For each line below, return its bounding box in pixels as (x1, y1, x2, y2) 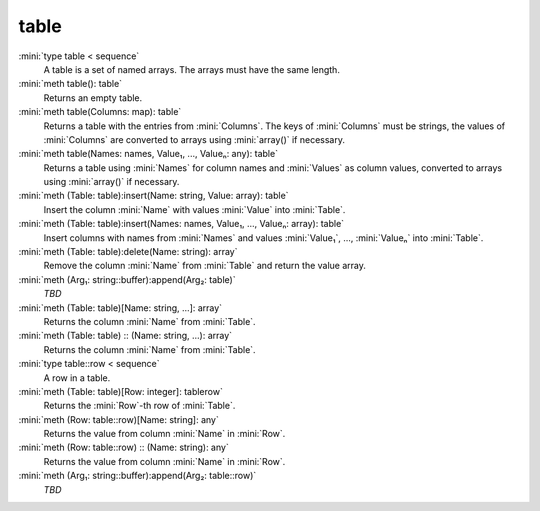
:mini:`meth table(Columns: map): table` (18, 106, 182, 118)
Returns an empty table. (43, 91, 143, 104)
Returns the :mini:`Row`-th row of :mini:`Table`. (43, 400, 236, 412)
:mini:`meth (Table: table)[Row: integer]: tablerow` (18, 385, 224, 397)
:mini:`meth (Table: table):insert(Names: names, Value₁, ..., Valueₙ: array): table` (18, 218, 345, 230)
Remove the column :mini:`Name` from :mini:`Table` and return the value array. (43, 260, 367, 272)
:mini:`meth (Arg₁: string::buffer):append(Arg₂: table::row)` (18, 470, 257, 482)
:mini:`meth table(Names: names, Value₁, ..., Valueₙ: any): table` (18, 148, 279, 160)
